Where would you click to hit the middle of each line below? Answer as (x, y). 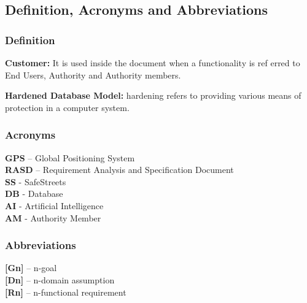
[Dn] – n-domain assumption (60, 279)
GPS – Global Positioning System (70, 157)
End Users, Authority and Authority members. (93, 75)
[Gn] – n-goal (31, 268)
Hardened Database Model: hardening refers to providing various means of (153, 95)
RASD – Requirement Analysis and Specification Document (119, 170)
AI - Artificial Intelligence (54, 205)
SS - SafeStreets (36, 181)
